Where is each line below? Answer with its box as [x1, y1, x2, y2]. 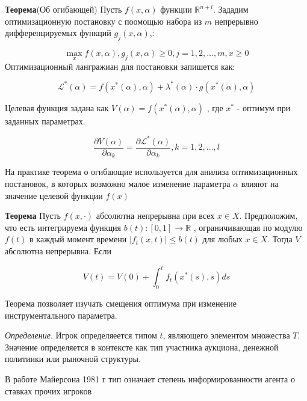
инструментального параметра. [5, 308, 117, 321]
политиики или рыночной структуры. [5, 352, 141, 365]
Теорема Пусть [5, 209, 61, 222]
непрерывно [214, 14, 258, 27]
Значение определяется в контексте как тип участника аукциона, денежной [5, 340, 279, 353]
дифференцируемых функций [5, 26, 111, 39]
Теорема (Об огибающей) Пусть [5, 3, 122, 15]
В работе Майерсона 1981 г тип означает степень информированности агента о [5, 372, 295, 385]
